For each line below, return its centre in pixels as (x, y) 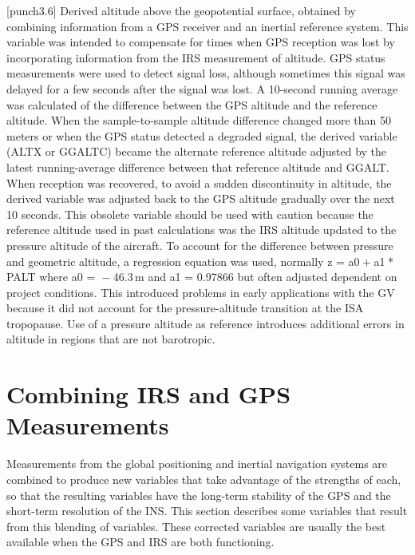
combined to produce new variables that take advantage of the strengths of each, (204, 479)
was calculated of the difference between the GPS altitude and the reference (192, 104)
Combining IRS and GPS (149, 394)
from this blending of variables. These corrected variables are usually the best (196, 526)
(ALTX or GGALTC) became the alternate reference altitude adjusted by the (197, 151)
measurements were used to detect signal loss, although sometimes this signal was (206, 73)
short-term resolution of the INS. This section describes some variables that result (207, 511)
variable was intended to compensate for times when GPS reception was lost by (201, 42)
